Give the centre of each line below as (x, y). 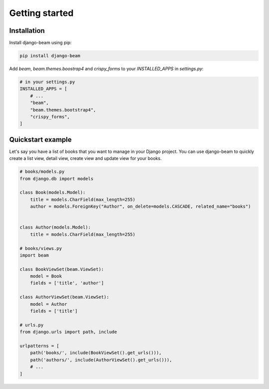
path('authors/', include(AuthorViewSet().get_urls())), (101, 360)
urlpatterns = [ (40, 346)
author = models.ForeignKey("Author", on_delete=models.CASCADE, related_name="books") (140, 206)
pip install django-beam (50, 56)
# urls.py (32, 325)
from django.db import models (57, 179)
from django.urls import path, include (68, 332)
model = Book (46, 276)
